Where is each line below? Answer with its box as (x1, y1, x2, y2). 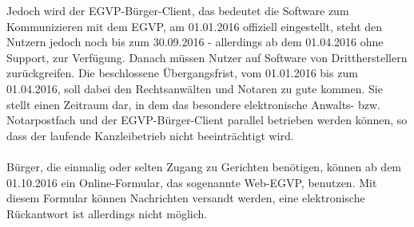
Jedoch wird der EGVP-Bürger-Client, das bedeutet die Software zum (6, 2, 349, 18)
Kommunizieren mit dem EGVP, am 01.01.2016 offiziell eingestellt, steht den (6, 18, 383, 34)
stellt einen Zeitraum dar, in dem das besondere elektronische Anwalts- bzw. (6, 96, 380, 112)
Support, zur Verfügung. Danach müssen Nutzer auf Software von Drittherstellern (6, 49, 408, 65)
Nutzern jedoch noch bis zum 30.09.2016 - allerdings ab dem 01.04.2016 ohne (6, 33, 384, 50)
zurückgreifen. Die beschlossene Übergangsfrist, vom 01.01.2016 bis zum (6, 65, 358, 81)
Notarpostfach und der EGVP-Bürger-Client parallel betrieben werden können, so (6, 112, 408, 128)
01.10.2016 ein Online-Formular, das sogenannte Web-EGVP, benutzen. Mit (6, 174, 377, 190)
